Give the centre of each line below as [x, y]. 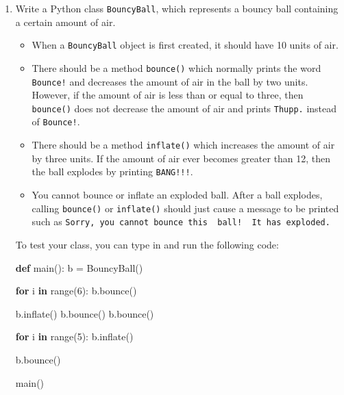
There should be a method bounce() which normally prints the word [176, 67]
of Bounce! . [56, 122]
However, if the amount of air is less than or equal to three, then [168, 95]
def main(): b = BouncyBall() [79, 267]
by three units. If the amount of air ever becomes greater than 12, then [181, 158]
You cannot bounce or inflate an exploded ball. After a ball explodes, [177, 195]
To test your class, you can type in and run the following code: [147, 244]
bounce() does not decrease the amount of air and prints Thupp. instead [184, 108]
